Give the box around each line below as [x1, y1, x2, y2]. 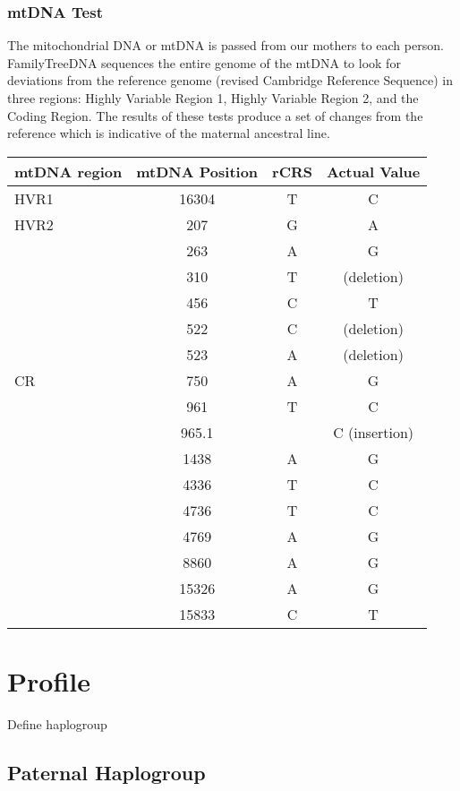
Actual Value [327, 160, 421, 182]
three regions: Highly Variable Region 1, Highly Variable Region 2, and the [7, 89, 419, 107]
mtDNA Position [136, 160, 259, 182]
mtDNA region [14, 160, 123, 182]
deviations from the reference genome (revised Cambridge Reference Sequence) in [7, 71, 453, 90]
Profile [7, 662, 90, 699]
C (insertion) [333, 421, 414, 443]
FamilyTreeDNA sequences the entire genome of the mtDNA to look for [7, 53, 401, 72]
